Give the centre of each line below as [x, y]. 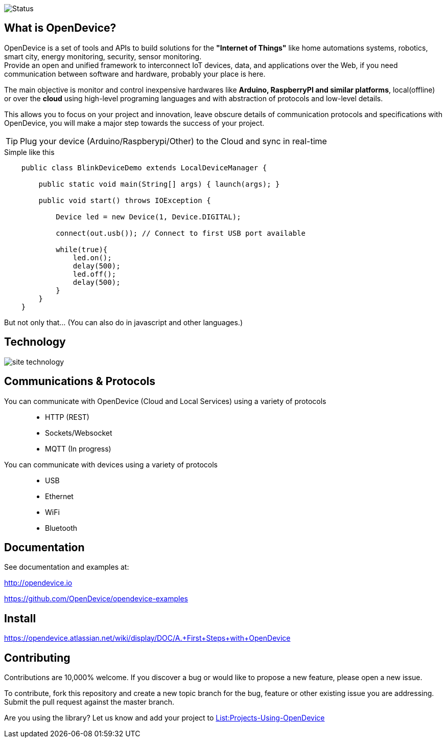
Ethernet [59, 496]
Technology [35, 342]
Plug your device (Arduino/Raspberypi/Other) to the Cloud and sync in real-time [173, 141]
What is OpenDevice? [60, 28]
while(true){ [82, 249]
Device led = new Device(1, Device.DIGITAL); [148, 217]
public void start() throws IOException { [125, 200]
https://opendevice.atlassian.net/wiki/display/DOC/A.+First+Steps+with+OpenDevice [147, 638]
